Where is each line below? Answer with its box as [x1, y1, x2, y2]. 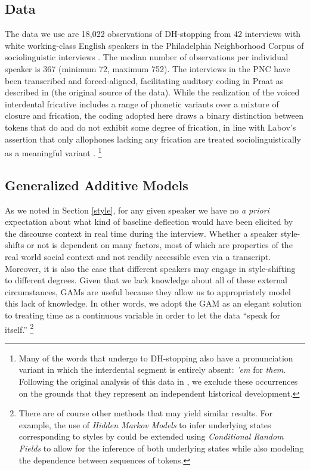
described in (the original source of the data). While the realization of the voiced [5, 86, 300, 98]
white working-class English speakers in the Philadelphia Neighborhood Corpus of [5, 39, 304, 51]
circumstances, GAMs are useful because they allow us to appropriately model [5, 285, 291, 298]
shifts [5, 239, 24, 251]
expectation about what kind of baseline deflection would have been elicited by [5, 215, 293, 228]
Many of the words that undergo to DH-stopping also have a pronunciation [18, 351, 293, 364]
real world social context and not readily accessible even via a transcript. [5, 250, 271, 262]
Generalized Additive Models [5, 175, 188, 194]
